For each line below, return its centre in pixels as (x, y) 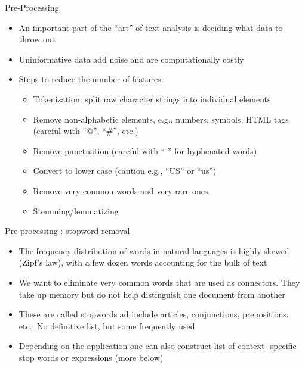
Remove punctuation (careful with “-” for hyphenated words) (145, 150)
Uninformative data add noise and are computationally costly (131, 59)
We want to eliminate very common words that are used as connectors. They (159, 282)
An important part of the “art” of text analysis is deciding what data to (151, 27)
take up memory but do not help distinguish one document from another (152, 294)
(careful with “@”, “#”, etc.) (86, 131)
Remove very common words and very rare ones (121, 190)
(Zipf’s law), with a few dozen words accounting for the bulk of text (143, 262)
